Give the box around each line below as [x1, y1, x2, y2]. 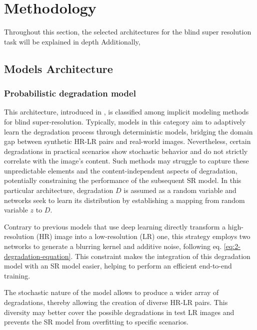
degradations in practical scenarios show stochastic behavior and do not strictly [4, 145, 248, 156]
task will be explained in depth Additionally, [4, 36, 140, 46]
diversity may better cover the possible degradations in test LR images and [4, 306, 234, 317]
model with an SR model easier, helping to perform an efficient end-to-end [4, 260, 232, 271]
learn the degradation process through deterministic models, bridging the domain [4, 126, 253, 136]
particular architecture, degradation [4, 185, 113, 195]
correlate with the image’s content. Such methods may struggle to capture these [4, 155, 249, 166]
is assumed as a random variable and [123, 185, 236, 195]
